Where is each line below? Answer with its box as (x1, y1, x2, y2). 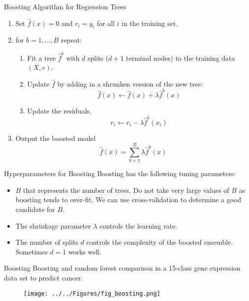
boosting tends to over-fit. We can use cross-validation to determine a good (15, 194, 241, 205)
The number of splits (15, 237, 78, 247)
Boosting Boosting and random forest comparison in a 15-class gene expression (4, 263, 241, 273)
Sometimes (15, 246, 48, 256)
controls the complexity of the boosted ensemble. (86, 237, 233, 247)
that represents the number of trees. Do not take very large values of (23, 185, 229, 195)
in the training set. (122, 18, 178, 28)
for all (97, 18, 115, 28)
